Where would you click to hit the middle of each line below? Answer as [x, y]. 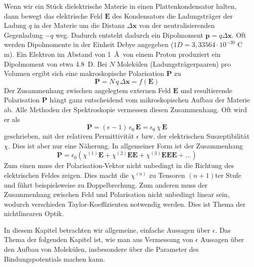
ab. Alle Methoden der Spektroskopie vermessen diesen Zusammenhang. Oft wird [126, 109]
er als [12, 119]
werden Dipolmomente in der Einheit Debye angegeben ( [89, 44]
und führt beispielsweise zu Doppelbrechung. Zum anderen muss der [106, 184]
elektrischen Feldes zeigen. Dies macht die [66, 175]
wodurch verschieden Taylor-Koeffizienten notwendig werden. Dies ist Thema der [125, 204]
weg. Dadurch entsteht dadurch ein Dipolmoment [129, 35]
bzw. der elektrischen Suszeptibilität [195, 136]
